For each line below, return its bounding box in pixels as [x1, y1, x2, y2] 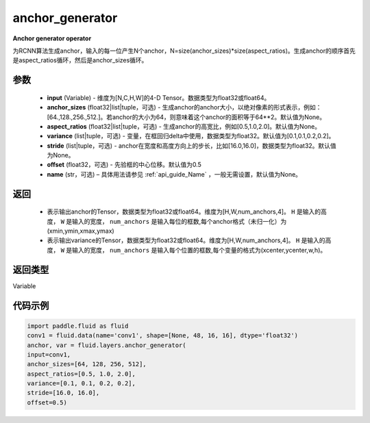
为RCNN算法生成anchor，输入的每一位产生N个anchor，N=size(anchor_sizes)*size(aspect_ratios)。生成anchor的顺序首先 [12, 47, 356, 55]
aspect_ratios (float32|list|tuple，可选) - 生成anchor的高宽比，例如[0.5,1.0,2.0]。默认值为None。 [47, 122, 321, 130]
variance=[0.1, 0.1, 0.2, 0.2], [27, 380, 136, 387]
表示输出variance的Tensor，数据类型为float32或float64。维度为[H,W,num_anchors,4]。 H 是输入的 [47, 236, 325, 244]
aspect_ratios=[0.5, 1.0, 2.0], [27, 370, 136, 378]
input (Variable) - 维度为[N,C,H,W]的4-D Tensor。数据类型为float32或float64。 [47, 93, 271, 102]
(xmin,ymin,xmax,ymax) [47, 227, 114, 235]
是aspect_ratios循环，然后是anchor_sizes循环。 [12, 56, 148, 64]
